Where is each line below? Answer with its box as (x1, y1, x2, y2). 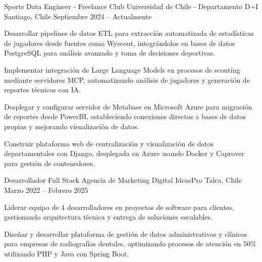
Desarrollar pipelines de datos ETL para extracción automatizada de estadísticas (4, 28, 254, 38)
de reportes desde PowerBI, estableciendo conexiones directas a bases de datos (4, 111, 246, 122)
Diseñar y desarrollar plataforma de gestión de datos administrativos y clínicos (4, 228, 247, 239)
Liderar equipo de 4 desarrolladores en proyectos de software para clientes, (4, 201, 234, 212)
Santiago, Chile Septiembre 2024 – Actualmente (4, 11, 152, 21)
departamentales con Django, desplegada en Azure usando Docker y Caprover (4, 148, 244, 159)
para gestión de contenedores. (4, 158, 95, 168)
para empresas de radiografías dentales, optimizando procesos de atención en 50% (4, 238, 256, 249)
